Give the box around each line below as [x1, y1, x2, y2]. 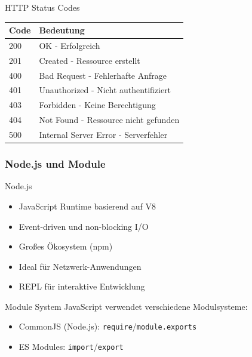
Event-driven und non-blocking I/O [19, 220, 149, 232]
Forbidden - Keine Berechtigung [39, 99, 156, 111]
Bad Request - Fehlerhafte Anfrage [39, 69, 167, 81]
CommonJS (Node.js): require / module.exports [19, 320, 197, 333]
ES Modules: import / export [19, 340, 124, 353]
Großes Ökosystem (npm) [19, 240, 113, 253]
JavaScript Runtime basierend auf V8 [19, 199, 156, 212]
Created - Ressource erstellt [39, 54, 140, 66]
